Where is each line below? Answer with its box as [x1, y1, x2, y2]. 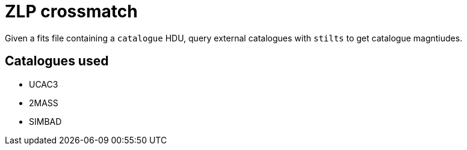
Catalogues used [5, 53, 109, 69]
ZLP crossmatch [5, 1, 138, 22]
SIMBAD [29, 116, 62, 127]
